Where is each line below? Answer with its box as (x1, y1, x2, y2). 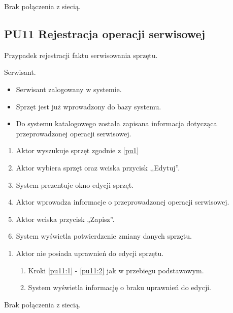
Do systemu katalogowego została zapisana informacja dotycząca (16, 118, 217, 129)
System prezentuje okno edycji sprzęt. (16, 179, 134, 190)
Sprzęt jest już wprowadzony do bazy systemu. (16, 101, 161, 111)
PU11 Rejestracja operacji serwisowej (4, 25, 206, 41)
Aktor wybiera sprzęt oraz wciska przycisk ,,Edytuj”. (16, 162, 180, 173)
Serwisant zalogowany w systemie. (16, 83, 122, 94)
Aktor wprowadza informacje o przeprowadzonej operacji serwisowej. (16, 196, 229, 207)
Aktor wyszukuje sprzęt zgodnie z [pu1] (16, 145, 139, 156)
